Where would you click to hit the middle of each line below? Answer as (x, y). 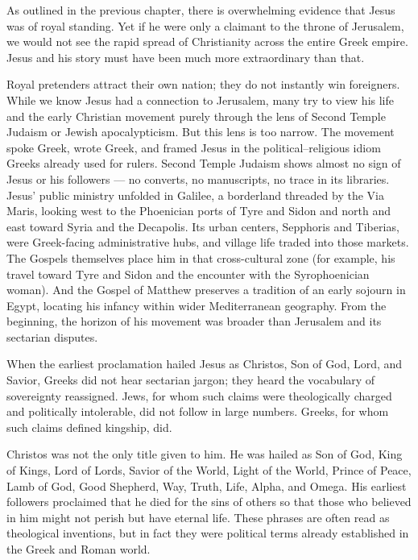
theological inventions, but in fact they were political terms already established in (208, 533)
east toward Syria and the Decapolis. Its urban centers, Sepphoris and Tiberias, (203, 226)
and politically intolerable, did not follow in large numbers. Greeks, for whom (198, 411)
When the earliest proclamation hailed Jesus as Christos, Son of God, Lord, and (205, 364)
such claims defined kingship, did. (89, 427)
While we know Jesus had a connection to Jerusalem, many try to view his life (201, 100)
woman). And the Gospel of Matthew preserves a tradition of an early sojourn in (206, 290)
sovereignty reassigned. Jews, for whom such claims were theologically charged (199, 395)
